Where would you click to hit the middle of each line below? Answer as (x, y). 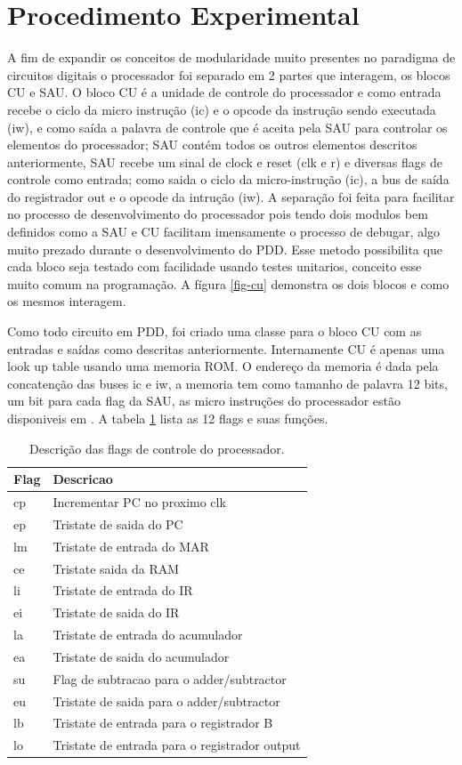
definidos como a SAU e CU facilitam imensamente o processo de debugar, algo (224, 232)
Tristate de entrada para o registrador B (163, 723)
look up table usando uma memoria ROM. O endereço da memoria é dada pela (223, 366)
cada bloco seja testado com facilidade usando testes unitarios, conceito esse (215, 266)
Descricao (83, 479)
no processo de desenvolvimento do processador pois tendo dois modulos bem (218, 214)
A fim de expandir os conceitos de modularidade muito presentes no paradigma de (231, 57)
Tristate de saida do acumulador (141, 656)
